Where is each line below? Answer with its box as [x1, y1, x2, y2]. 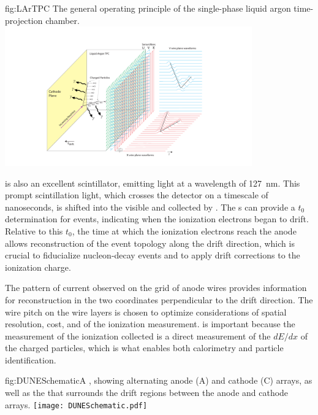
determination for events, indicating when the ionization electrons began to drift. [5, 212, 309, 225]
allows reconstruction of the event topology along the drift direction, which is [5, 236, 295, 249]
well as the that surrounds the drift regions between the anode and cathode [5, 386, 289, 399]
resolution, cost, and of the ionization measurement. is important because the [5, 317, 295, 330]
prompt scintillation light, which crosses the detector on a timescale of [5, 188, 268, 201]
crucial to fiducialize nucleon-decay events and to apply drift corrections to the [5, 249, 300, 262]
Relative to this [5, 224, 63, 237]
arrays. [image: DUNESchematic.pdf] [5, 398, 148, 411]
